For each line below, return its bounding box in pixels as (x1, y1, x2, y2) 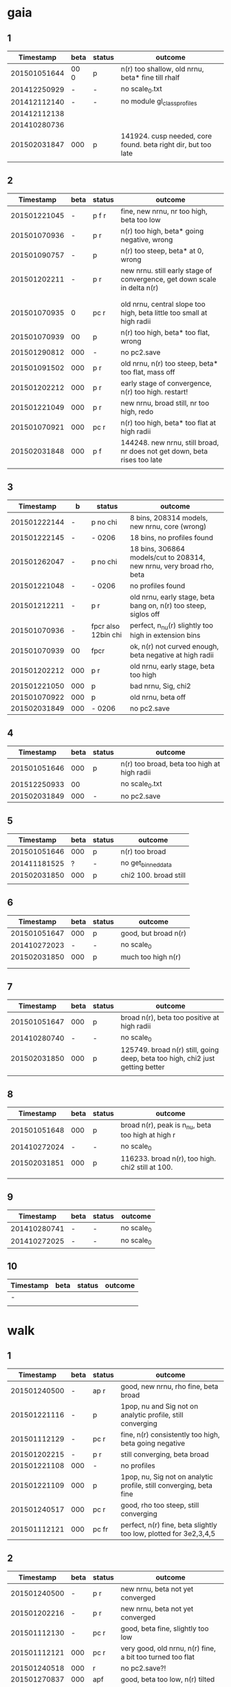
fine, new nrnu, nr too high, (120, 206, 208, 216)
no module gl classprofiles (120, 96, 197, 107)
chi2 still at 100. (120, 1163, 173, 1172)
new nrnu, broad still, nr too (120, 398, 210, 408)
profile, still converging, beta (120, 1481, 213, 1490)
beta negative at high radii (129, 650, 214, 660)
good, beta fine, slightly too (120, 1624, 209, 1633)
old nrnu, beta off (129, 693, 186, 702)
